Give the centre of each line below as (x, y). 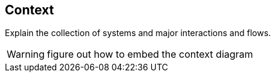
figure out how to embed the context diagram (150, 54)
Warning (26, 54)
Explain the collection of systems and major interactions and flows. (138, 33)
